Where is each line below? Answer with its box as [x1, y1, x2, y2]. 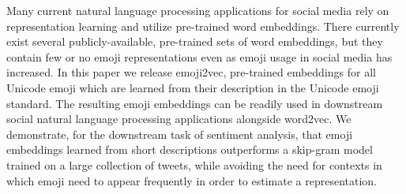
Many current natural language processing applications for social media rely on [6, 2, 389, 18]
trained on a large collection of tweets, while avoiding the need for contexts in [6, 156, 382, 173]
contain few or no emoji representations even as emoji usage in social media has [6, 48, 393, 65]
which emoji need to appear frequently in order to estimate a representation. [6, 172, 377, 188]
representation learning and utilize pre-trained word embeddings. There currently [6, 17, 400, 34]
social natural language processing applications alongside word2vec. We [6, 110, 351, 127]
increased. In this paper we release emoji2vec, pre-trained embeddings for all [6, 64, 376, 80]
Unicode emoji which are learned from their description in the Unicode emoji [6, 79, 379, 95]
